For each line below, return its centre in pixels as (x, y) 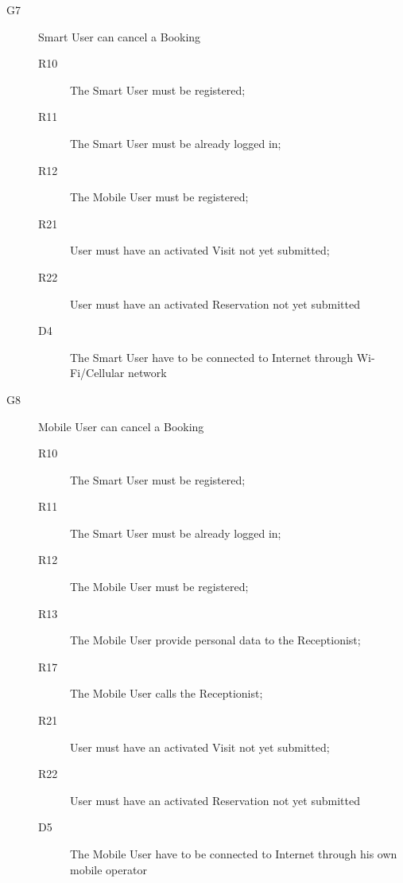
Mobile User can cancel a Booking (121, 426)
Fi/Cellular (97, 373)
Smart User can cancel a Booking (120, 36)
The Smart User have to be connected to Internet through (212, 357)
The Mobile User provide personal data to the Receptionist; (215, 640)
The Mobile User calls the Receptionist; (167, 693)
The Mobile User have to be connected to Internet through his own (234, 854)
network (147, 373)
